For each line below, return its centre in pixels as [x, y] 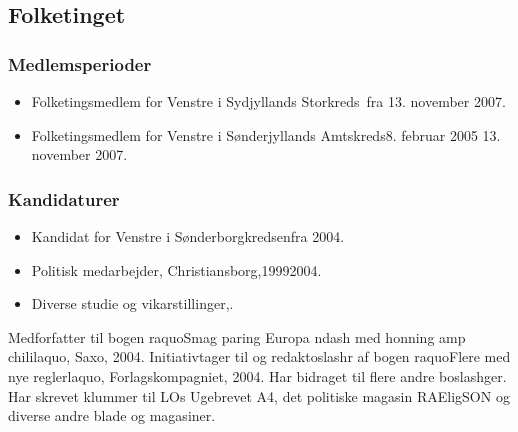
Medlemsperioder [80, 63]
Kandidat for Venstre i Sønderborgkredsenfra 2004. [188, 236]
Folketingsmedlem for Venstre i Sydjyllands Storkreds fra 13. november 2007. [268, 101]
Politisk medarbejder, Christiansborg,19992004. [176, 269]
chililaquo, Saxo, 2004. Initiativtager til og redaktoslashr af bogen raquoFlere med [259, 356]
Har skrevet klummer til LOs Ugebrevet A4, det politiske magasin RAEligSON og [259, 395]
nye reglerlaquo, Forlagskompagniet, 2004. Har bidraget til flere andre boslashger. [257, 375]
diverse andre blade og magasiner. [112, 415]
